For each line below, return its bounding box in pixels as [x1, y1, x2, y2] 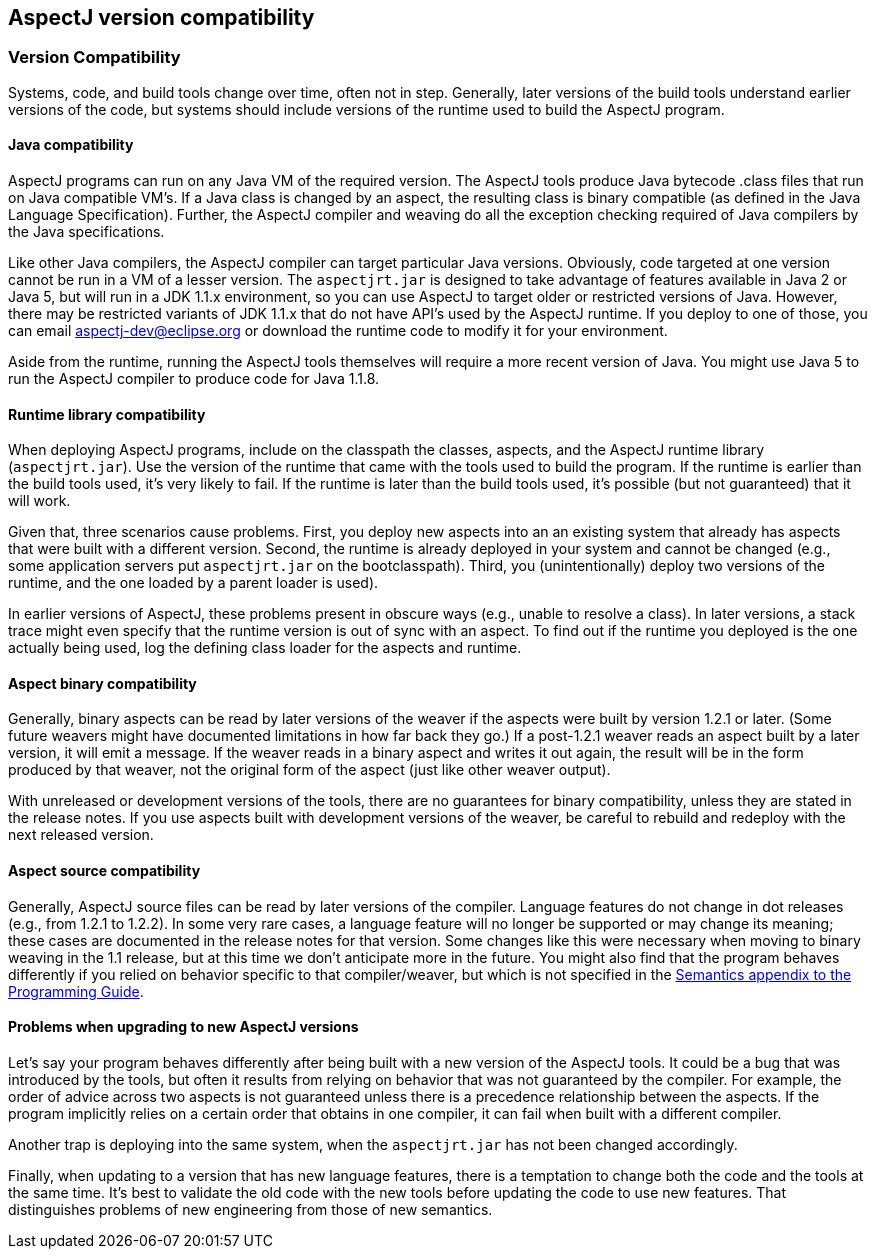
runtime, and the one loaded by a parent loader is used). [8, 574, 379, 592]
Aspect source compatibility [8, 862, 201, 880]
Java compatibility [8, 136, 134, 154]
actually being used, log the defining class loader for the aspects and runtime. [8, 639, 522, 657]
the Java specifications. [8, 223, 165, 241]
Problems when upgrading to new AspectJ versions [8, 1018, 359, 1036]
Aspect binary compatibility [8, 674, 197, 692]
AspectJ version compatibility [8, 5, 315, 30]
